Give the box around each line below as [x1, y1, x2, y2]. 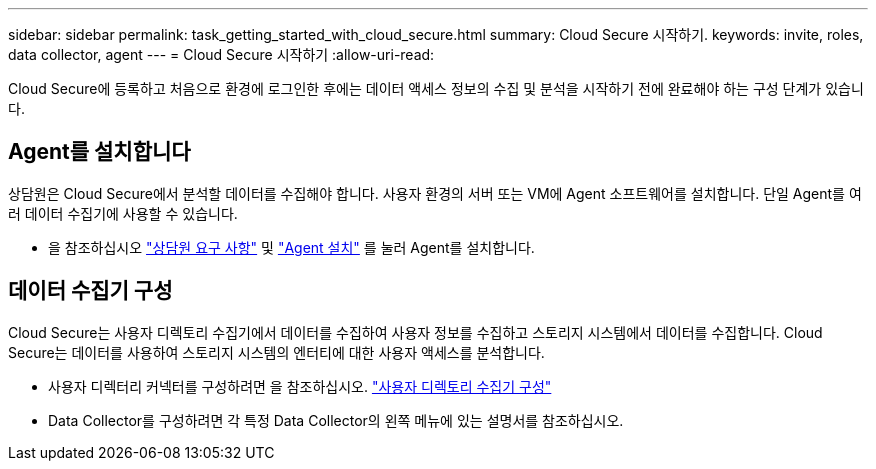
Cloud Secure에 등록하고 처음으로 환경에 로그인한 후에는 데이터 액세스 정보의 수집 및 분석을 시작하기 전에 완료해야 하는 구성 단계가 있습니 [8, 80, 864, 97]
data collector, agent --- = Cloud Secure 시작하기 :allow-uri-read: [8, 46, 435, 63]
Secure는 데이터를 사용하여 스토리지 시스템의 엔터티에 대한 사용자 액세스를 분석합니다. [8, 343, 545, 361]
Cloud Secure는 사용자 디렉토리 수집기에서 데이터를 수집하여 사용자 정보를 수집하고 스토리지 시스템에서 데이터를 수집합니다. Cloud [8, 323, 823, 341]
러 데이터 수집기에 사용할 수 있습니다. [8, 204, 238, 222]
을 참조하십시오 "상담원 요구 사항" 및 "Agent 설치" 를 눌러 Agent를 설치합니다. [48, 238, 535, 256]
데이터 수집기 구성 [8, 278, 173, 304]
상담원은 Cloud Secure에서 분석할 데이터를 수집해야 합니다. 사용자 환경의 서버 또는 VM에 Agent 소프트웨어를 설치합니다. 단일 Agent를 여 [8, 184, 862, 202]
